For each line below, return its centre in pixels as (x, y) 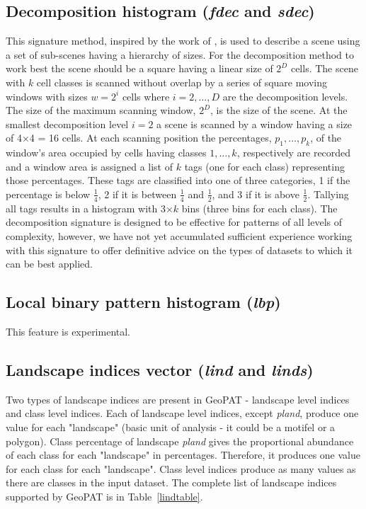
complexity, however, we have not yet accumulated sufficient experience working (179, 235)
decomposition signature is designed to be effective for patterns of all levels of (174, 222)
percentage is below (48, 194)
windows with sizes (47, 96)
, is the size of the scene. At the (279, 110)
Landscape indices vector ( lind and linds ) (160, 369)
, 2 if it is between (137, 194)
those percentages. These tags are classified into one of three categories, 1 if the (178, 180)
